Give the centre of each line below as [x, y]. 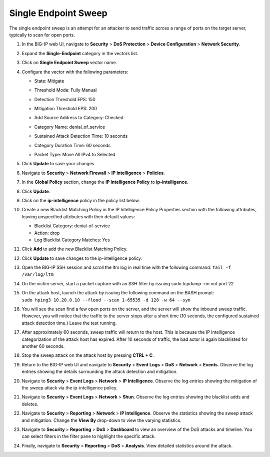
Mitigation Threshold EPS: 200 [66, 109]
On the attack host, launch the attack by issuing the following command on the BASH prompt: [118, 293]
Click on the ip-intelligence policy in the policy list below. [81, 200]
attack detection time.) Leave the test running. [69, 323]
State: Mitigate [49, 81]
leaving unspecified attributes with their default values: [78, 216]
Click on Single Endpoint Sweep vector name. [69, 63]
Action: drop [47, 233]
